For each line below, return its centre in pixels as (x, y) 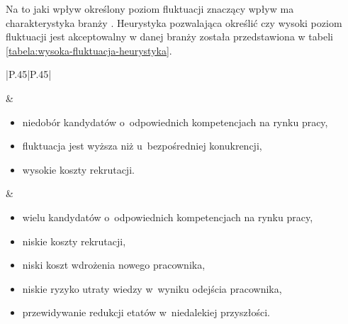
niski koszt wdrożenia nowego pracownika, (114, 265)
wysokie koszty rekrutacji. (78, 169)
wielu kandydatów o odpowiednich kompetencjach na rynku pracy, (168, 217)
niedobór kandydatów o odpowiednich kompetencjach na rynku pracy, (175, 122)
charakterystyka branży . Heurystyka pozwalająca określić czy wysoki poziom (174, 22)
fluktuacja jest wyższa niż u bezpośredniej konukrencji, (142, 146)
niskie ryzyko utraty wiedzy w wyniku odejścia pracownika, (152, 288)
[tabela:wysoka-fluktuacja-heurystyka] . (89, 50)
